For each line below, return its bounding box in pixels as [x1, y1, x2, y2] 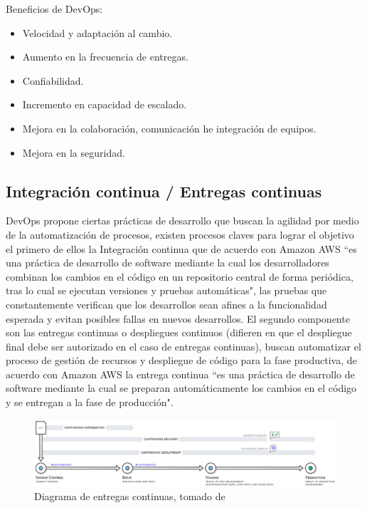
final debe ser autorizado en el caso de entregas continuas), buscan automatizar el [6, 338, 361, 353]
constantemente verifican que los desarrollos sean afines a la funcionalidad [6, 296, 327, 311]
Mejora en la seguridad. [22, 145, 125, 160]
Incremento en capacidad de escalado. [22, 97, 187, 112]
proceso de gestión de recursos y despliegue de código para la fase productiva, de [6, 353, 357, 368]
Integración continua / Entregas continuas [6, 180, 322, 202]
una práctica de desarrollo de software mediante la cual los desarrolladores [6, 255, 329, 270]
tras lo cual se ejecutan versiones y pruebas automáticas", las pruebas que [6, 283, 327, 298]
